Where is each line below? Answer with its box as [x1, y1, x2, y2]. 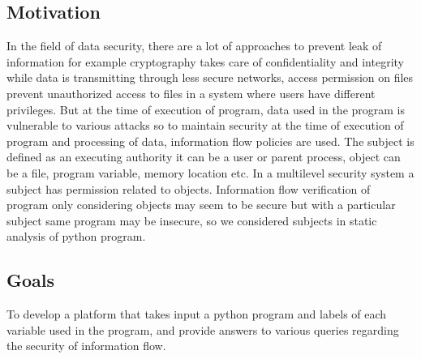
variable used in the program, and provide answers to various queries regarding [6, 321, 399, 338]
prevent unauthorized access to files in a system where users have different [6, 84, 376, 101]
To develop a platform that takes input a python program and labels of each [6, 306, 387, 323]
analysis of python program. [6, 228, 146, 245]
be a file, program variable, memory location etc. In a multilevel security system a [6, 164, 415, 181]
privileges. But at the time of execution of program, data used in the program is [6, 100, 406, 118]
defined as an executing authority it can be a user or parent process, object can [6, 148, 401, 165]
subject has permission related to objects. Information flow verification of [6, 180, 371, 197]
